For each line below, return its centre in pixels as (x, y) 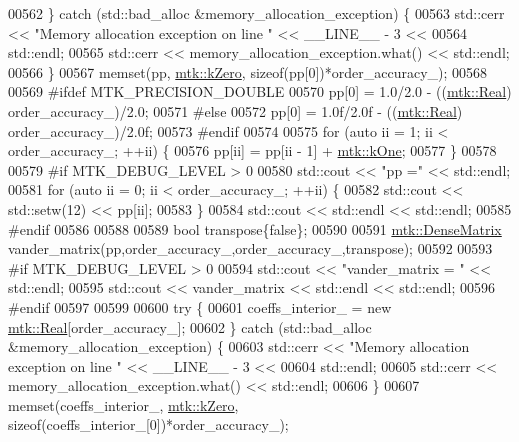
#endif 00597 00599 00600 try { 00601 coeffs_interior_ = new (200, 306)
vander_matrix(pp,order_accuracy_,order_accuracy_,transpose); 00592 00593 (250, 248)
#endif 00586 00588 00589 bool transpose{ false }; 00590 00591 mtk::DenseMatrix (255, 228)
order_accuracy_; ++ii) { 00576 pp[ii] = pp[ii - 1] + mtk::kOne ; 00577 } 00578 (252, 150)
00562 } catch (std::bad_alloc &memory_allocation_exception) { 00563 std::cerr (256, 13)
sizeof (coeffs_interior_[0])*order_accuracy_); (148, 424)
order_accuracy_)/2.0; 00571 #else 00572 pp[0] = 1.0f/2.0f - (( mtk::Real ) (235, 110)
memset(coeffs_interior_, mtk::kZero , (123, 404)
